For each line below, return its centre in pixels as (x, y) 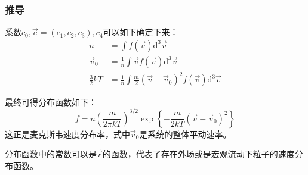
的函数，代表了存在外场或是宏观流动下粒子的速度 (198, 154)
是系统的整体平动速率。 (185, 134)
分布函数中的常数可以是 (51, 154)
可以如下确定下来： (141, 32)
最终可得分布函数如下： (51, 102)
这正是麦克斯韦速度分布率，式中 (67, 134)
